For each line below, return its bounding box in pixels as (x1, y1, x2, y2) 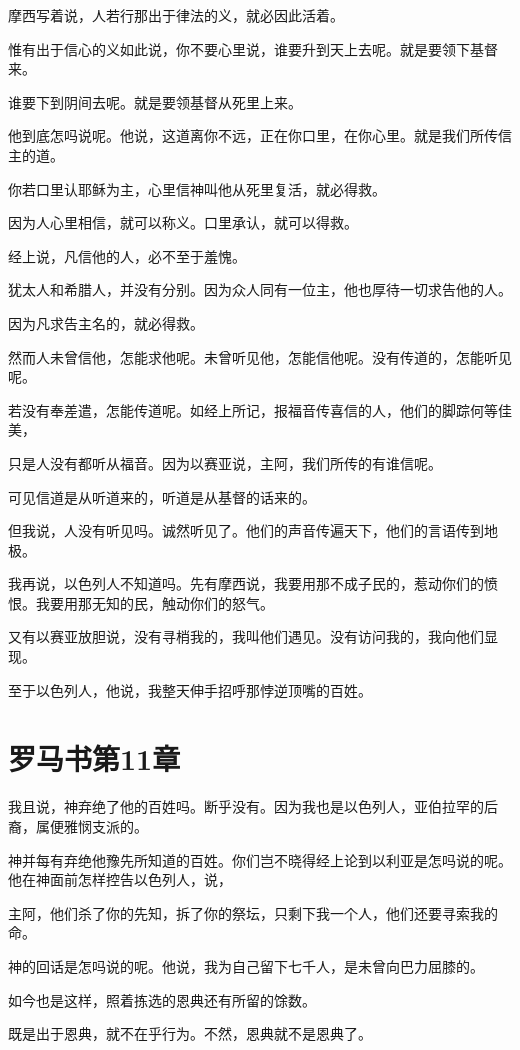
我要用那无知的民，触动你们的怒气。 (35, 592, 274, 613)
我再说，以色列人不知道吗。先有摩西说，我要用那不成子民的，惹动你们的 (8, 573, 484, 594)
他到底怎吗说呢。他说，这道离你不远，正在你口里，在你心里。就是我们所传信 (8, 125, 512, 146)
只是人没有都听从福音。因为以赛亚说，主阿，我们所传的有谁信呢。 (8, 452, 442, 473)
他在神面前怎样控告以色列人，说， (8, 869, 232, 890)
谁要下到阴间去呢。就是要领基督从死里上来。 (8, 91, 302, 112)
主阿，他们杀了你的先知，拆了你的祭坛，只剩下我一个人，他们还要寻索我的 (8, 902, 498, 923)
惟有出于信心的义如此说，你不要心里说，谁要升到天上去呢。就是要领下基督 (8, 38, 498, 59)
